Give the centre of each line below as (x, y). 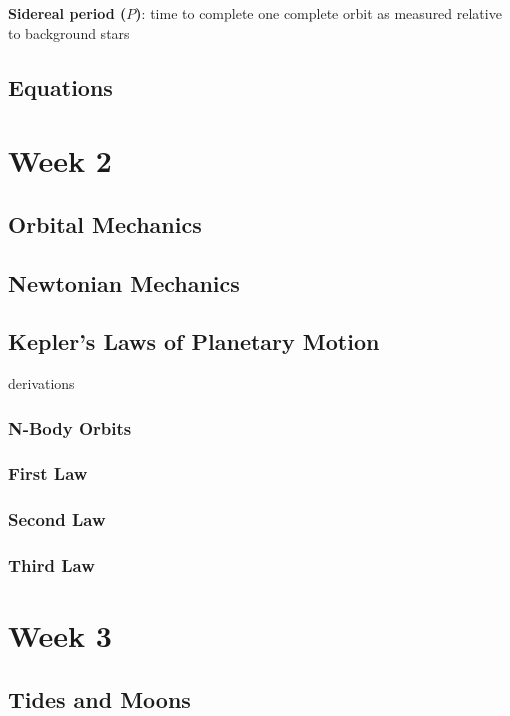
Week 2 (60, 160)
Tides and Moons (99, 698)
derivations (41, 383)
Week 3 (60, 635)
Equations (60, 86)
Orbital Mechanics (105, 223)
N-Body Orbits (70, 427)
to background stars (69, 32)
